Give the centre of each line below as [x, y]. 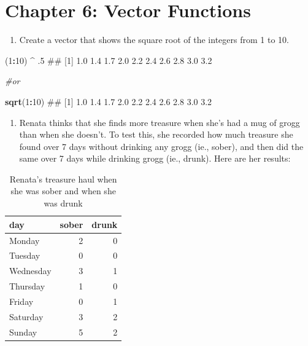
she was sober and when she [63, 191]
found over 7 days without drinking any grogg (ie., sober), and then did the [161, 146]
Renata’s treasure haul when [63, 179]
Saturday [26, 316]
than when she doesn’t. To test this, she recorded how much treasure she [156, 134]
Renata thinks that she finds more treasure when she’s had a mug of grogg [160, 122]
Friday [21, 301]
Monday [25, 240]
